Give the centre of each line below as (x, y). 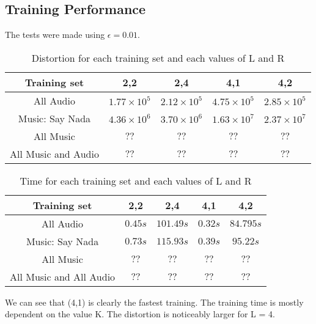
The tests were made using (55, 35)
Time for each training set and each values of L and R (136, 180)
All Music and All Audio (63, 276)
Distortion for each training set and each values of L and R (158, 57)
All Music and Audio (54, 153)
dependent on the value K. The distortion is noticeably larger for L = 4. (140, 314)
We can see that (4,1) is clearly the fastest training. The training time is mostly (154, 302)
